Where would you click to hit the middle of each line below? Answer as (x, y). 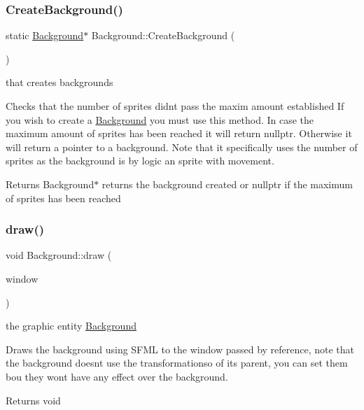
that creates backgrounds (59, 82)
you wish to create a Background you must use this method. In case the (160, 119)
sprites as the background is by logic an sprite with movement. (140, 161)
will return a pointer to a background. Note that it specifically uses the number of (182, 147)
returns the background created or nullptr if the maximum (227, 184)
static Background (45, 35)
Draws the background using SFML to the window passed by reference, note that (180, 349)
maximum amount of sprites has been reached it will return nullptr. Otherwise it (179, 133)
